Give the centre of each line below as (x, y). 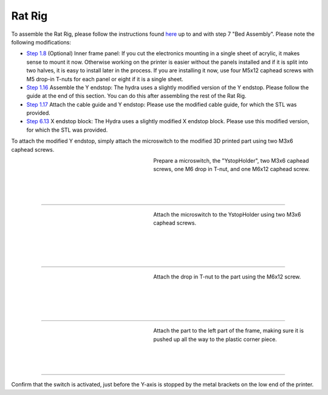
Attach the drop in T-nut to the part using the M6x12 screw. (227, 277)
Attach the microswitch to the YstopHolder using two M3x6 (227, 214)
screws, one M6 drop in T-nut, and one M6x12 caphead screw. (231, 169)
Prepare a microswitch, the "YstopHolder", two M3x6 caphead (231, 161)
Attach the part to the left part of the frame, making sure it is (228, 331)
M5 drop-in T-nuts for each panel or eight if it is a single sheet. (105, 79)
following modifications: (41, 42)
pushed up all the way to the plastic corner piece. (215, 339)
